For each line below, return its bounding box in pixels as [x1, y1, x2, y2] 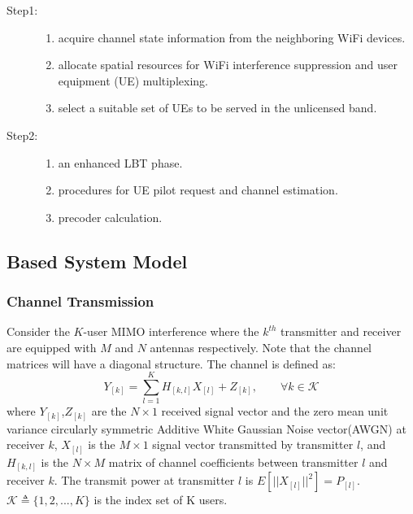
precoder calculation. [58, 208, 163, 225]
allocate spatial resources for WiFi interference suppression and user [58, 56, 398, 73]
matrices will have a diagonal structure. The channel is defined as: [7, 355, 336, 372]
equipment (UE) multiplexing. [58, 72, 208, 89]
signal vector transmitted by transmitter [152, 436, 354, 453]
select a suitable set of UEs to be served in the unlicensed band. [58, 99, 377, 116]
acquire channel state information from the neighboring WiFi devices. [58, 28, 406, 46]
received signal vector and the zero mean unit [161, 403, 389, 420]
